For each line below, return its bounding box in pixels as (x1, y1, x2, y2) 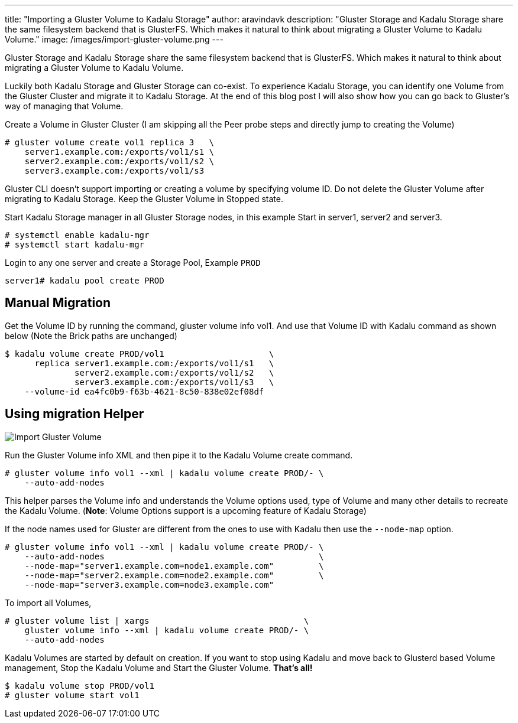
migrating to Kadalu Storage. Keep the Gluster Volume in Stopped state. (5, 194, 284, 204)
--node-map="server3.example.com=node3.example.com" (24, 579, 274, 590)
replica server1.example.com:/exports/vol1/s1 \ (34, 358, 274, 368)
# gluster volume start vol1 (5, 690, 140, 700)
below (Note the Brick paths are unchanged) (5, 330, 177, 341)
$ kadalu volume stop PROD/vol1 (5, 680, 154, 691)
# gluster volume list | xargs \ (5, 615, 309, 626)
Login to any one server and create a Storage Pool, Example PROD (5, 258, 261, 268)
